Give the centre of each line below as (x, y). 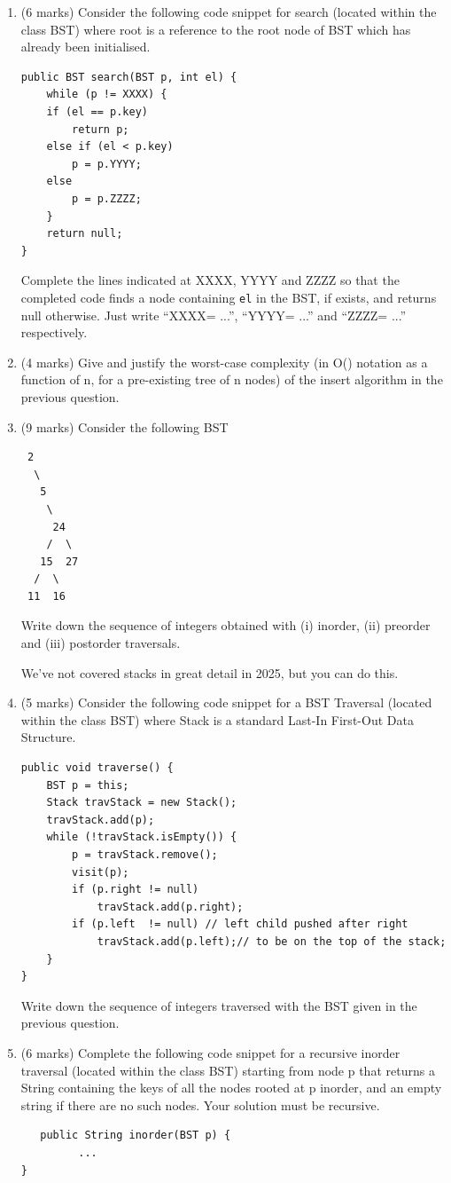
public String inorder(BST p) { (136, 1136)
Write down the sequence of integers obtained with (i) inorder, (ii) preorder (225, 625)
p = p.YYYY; (107, 164)
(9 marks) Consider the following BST (124, 426)
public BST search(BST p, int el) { (129, 77)
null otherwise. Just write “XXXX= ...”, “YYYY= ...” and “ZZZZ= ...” (214, 315)
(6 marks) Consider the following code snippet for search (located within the (229, 12)
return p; (101, 129)
